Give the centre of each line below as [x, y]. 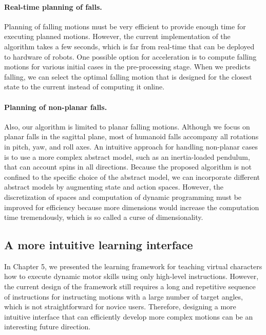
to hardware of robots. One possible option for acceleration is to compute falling [130, 56]
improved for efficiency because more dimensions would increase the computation [132, 207]
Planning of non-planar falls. [56, 107]
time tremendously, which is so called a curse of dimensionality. [104, 217]
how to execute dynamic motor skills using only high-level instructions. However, [131, 276]
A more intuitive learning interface [99, 245]
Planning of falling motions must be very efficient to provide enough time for [125, 26]
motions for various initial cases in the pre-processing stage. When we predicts [127, 67]
